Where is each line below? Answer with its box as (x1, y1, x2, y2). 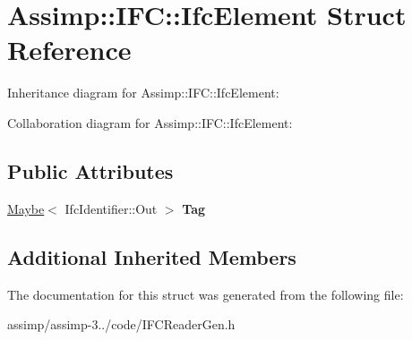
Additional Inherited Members (7, 242, 296, 270)
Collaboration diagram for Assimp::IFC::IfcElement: (7, 113, 293, 132)
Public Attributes (7, 157, 174, 184)
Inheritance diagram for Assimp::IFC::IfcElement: (7, 83, 279, 102)
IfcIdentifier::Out (64, 199, 158, 217)
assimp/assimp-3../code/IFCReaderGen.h (7, 315, 236, 334)
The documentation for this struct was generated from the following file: (7, 285, 404, 303)
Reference (7, 31, 132, 68)
